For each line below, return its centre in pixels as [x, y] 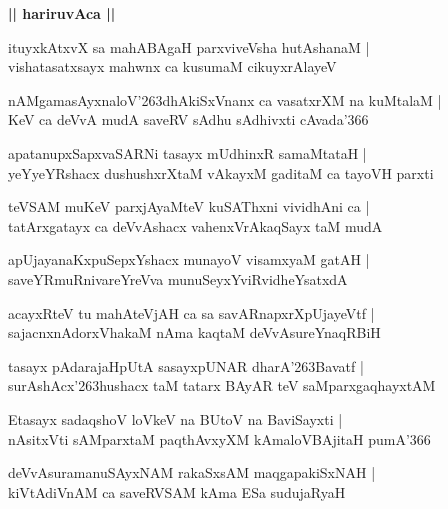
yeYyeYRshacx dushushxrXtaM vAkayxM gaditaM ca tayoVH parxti [221, 172]
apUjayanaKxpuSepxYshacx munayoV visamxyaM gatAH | [189, 259]
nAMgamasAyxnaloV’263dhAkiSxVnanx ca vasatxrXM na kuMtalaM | [225, 99]
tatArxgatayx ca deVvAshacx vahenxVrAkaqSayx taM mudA [195, 225]
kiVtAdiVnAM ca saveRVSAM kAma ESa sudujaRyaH [177, 491]
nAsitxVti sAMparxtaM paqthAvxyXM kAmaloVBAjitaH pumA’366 [219, 438]
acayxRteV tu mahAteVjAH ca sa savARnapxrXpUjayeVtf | [191, 312]
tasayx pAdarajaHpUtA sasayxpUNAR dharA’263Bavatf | [186, 365]
